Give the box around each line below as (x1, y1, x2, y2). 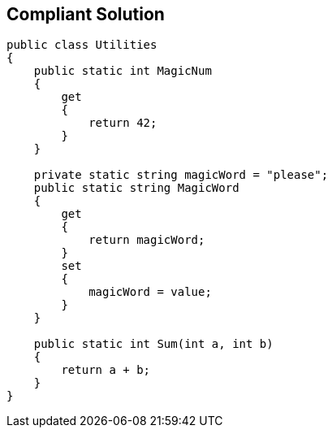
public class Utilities (6, 38, 157, 52)
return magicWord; (88, 233, 205, 247)
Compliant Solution (6, 4, 165, 24)
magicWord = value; (88, 285, 212, 299)
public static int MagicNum (33, 64, 212, 78)
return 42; (88, 116, 157, 130)
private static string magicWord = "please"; (33, 168, 329, 182)
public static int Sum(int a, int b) (33, 337, 274, 351)
